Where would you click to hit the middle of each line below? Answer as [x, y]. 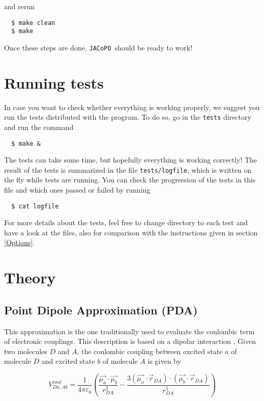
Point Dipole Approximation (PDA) [101, 310]
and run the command [39, 127]
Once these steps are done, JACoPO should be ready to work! [98, 47]
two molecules [26, 351]
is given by [164, 361]
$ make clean [33, 23]
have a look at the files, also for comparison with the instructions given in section [131, 232]
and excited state [68, 361]
